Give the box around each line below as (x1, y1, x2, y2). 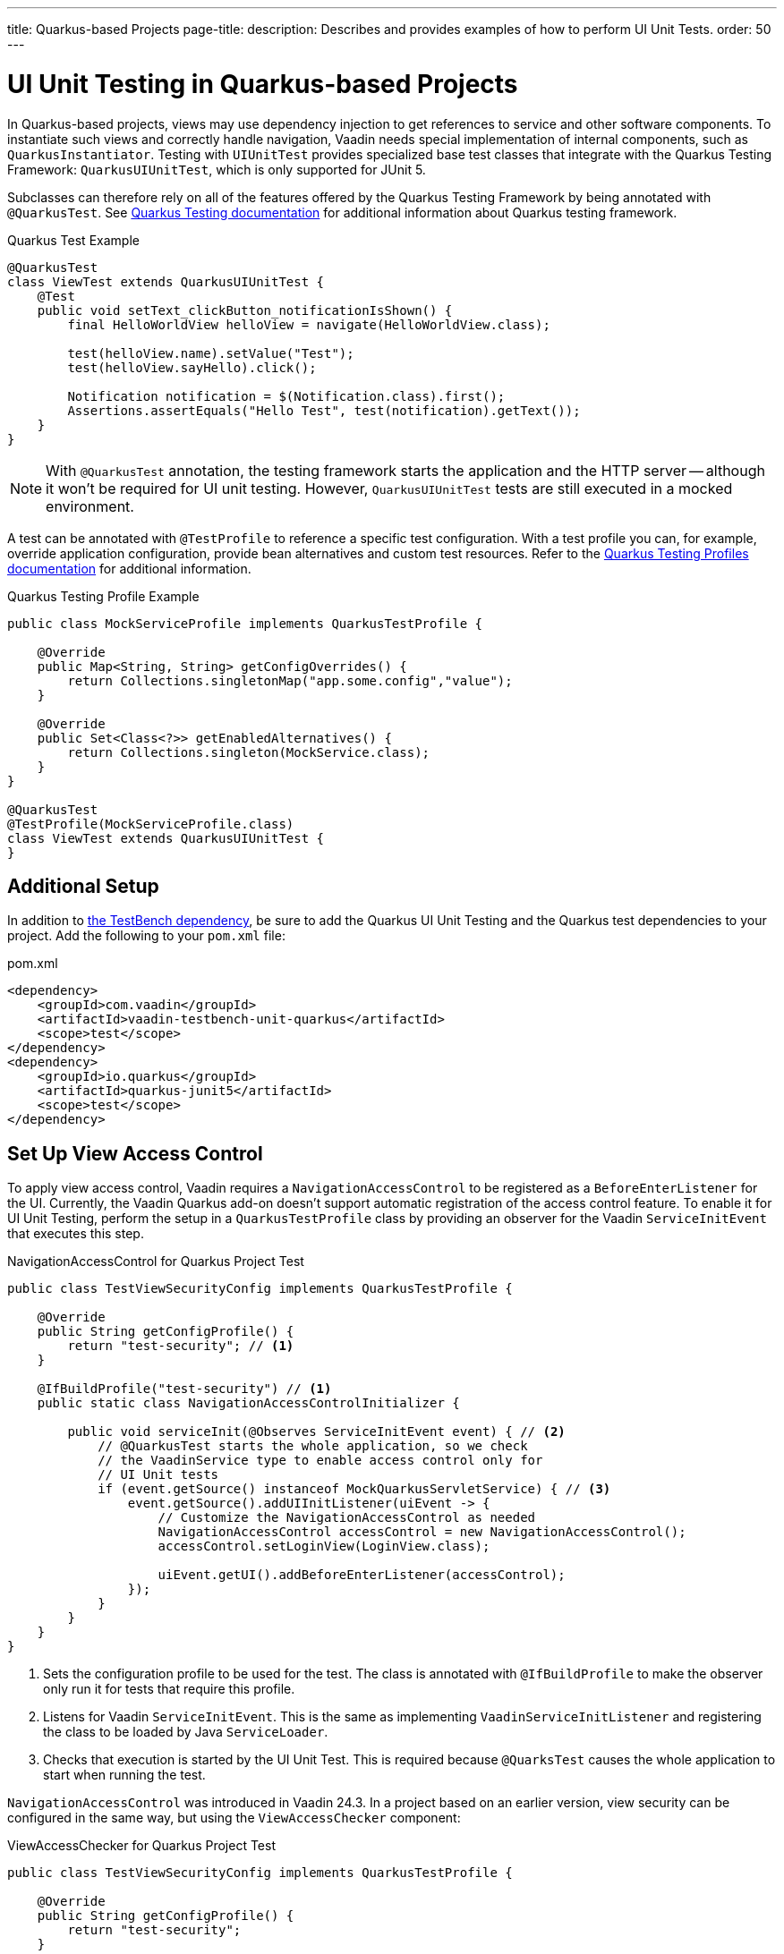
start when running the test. (43, 1767, 206, 1783)
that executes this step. (7, 1226, 144, 1242)
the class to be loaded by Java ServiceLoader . (43, 1724, 328, 1740)
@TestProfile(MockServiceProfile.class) (7, 816, 294, 831)
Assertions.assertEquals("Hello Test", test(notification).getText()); (67, 403, 581, 418)
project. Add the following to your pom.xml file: (7, 928, 285, 944)
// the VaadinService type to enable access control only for (98, 1453, 543, 1468)
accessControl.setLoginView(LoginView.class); (158, 1539, 490, 1554)
